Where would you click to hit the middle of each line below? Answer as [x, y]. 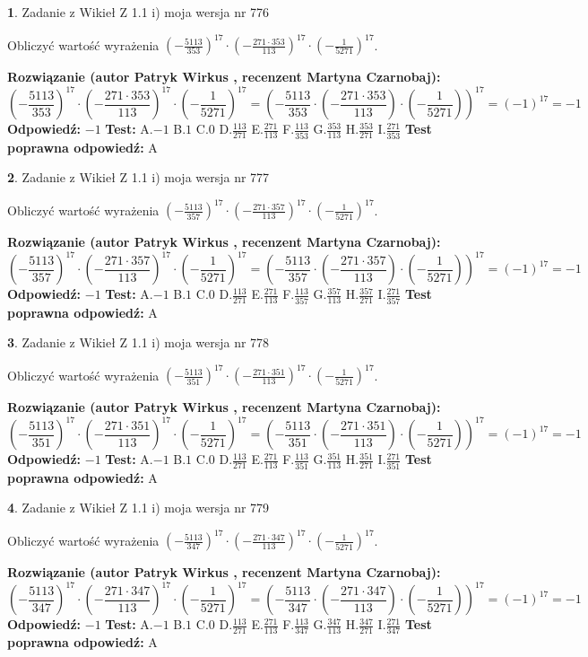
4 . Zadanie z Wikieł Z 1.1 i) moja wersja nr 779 [138, 508]
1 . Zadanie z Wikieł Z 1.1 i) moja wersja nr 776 [138, 12]
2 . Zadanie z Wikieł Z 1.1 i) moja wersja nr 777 [138, 177]
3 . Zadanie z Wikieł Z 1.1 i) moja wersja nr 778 [138, 342]
